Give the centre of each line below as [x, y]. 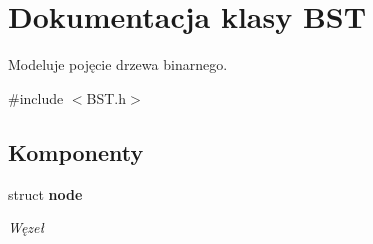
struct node [45, 193]
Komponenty [76, 151]
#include [36, 97]
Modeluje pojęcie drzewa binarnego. [118, 64]
